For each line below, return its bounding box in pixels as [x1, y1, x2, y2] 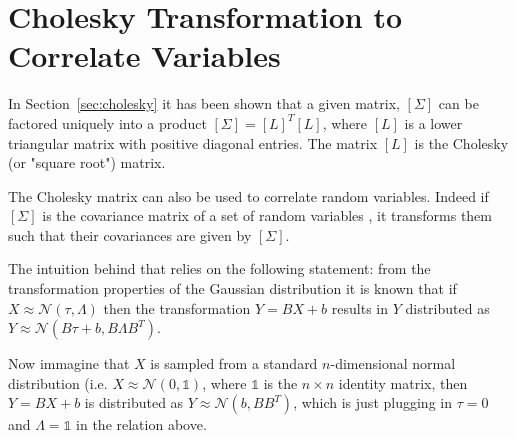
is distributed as [84, 392, 184, 413]
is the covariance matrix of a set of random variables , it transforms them [42, 205, 492, 226]
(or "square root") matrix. [8, 152, 166, 173]
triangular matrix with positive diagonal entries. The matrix [8, 132, 378, 153]
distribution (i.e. [8, 372, 108, 393]
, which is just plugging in [293, 392, 452, 413]
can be [438, 93, 479, 114]
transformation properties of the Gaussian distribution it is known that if [8, 278, 457, 299]
